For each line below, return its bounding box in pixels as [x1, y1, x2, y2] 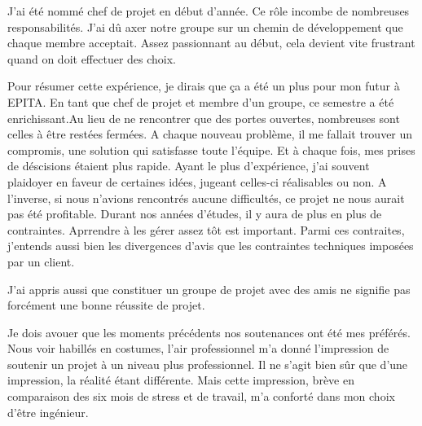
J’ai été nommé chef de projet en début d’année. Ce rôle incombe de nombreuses [7, 2, 410, 19]
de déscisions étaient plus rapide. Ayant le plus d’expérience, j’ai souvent [7, 157, 370, 174]
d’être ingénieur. [7, 403, 89, 420]
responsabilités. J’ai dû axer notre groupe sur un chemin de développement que [7, 18, 403, 35]
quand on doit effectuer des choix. [7, 50, 177, 67]
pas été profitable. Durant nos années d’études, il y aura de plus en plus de [7, 205, 382, 222]
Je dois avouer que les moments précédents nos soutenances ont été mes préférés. [7, 323, 411, 340]
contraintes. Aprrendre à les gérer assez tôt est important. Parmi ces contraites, [7, 221, 405, 238]
